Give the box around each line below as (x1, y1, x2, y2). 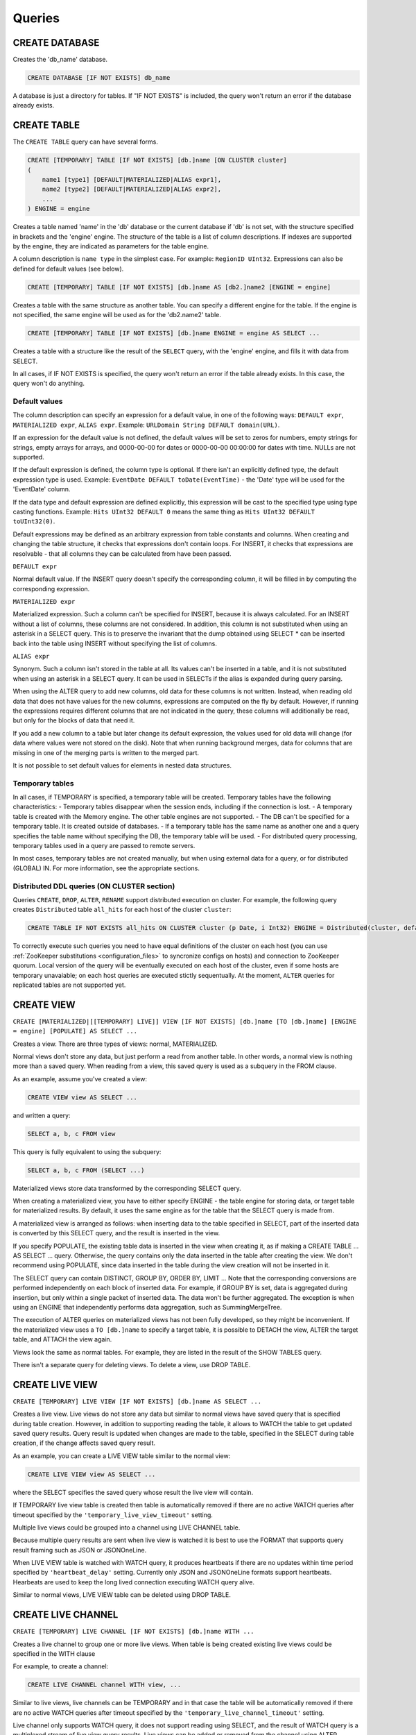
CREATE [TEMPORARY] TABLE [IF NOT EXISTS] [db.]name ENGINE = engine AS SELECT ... (27, 330, 320, 337)
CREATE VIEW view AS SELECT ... (27, 1093, 138, 1101)
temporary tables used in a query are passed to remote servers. (12, 842, 196, 850)
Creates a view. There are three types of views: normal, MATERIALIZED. (12, 1040, 218, 1048)
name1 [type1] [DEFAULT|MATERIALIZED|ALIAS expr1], (42, 176, 222, 184)
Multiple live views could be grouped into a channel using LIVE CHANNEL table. (12, 1523, 241, 1532)
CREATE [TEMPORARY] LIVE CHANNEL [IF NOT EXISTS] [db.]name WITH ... (12, 1627, 254, 1636)
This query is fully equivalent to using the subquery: (12, 1147, 162, 1156)
